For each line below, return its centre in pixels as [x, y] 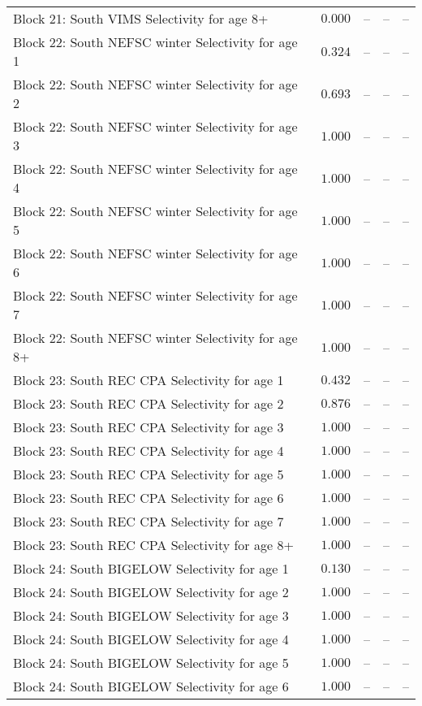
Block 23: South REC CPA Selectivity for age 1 [149, 380]
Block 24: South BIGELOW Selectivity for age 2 [151, 592]
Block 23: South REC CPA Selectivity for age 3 [149, 427]
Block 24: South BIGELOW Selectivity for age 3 [151, 615]
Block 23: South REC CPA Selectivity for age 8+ [153, 545]
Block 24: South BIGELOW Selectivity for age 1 [151, 568]
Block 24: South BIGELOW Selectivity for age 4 [151, 639]
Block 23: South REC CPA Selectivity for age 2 [149, 403]
